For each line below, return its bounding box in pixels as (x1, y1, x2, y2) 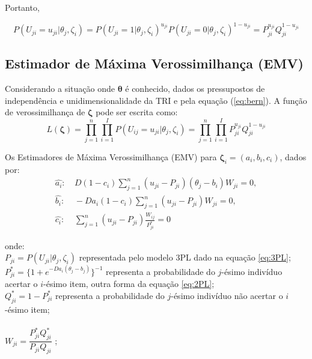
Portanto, (5, 1, 40, 13)
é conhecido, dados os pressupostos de (125, 82, 265, 95)
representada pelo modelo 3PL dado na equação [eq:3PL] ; (79, 251, 291, 264)
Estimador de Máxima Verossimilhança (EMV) (5, 54, 304, 73)
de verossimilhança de (5, 106, 85, 118)
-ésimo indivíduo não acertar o (171, 289, 283, 301)
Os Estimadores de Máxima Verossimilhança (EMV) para (5, 151, 217, 163)
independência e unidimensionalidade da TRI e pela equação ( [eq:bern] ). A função (5, 94, 307, 106)
